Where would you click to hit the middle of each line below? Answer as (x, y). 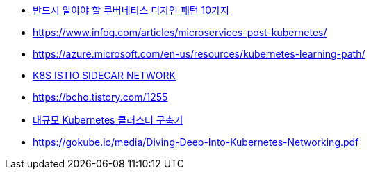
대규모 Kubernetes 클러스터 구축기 (108, 120)
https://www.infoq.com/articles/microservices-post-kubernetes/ (180, 32)
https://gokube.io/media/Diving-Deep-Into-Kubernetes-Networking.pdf (196, 142)
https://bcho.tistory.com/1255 (100, 97)
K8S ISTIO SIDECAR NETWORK (104, 75)
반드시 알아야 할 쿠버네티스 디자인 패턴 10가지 (131, 10)
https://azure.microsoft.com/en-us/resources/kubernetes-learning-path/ (199, 54)
